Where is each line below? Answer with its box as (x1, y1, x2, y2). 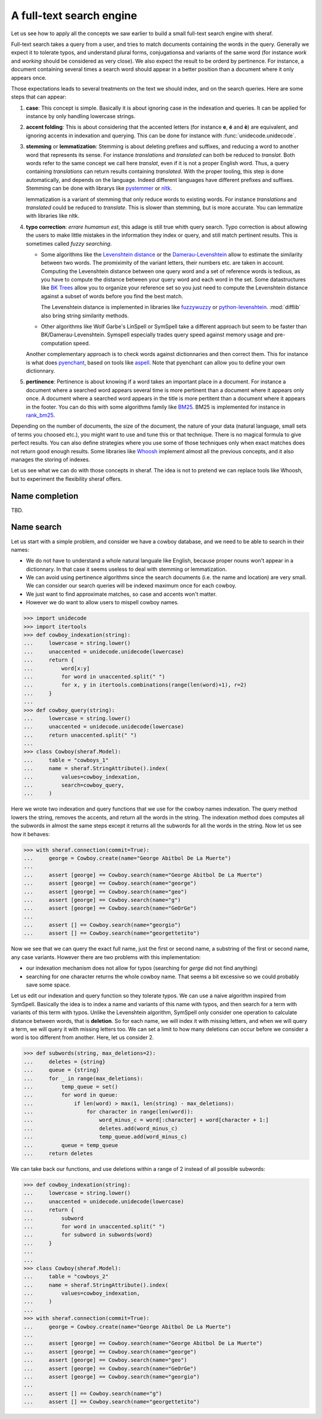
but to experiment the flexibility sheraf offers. (11, 475, 122, 483)
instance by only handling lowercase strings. (26, 113, 135, 120)
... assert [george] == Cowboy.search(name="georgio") (23, 1373, 200, 1380)
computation (41, 339, 72, 347)
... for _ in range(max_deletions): (23, 1075, 143, 1082)
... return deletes (23, 1150, 94, 1157)
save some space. (26, 981, 71, 988)
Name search (11, 522, 62, 532)
